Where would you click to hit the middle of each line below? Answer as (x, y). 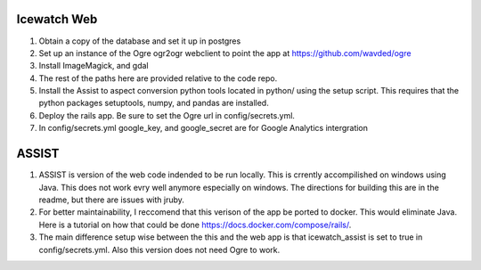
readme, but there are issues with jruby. (111, 200)
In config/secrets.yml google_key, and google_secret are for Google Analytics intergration (204, 128)
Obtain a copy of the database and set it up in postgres (140, 41)
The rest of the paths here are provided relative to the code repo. (158, 78)
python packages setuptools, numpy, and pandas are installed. (154, 103)
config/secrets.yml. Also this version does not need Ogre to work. (159, 250)
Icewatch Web (57, 19)
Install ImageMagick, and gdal (94, 66)
